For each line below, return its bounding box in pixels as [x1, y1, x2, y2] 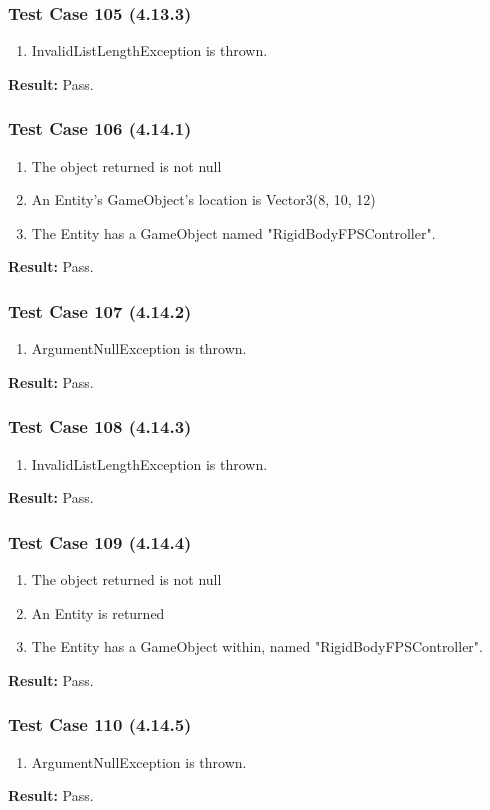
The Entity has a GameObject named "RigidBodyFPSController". [31, 222, 436, 243]
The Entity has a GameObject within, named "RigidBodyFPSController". [31, 636, 483, 657]
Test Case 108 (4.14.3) [8, 414, 192, 439]
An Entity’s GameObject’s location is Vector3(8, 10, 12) [31, 189, 376, 210]
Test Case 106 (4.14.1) [8, 116, 192, 141]
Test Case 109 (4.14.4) [8, 529, 192, 554]
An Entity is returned [31, 602, 165, 623]
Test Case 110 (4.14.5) [8, 712, 192, 737]
